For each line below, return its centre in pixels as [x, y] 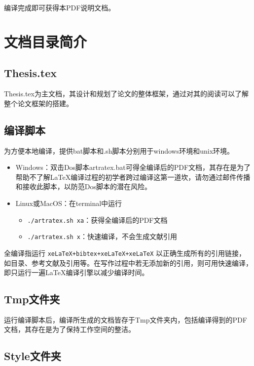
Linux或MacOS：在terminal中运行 [69, 203]
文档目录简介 [46, 41]
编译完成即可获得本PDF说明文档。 [60, 7]
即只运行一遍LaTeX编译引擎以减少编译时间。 [76, 272]
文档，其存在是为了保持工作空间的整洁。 [70, 329]
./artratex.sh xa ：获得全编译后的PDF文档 [97, 220]
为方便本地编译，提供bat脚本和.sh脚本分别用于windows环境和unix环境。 [119, 150]
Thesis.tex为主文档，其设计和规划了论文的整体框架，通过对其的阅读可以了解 [126, 94]
